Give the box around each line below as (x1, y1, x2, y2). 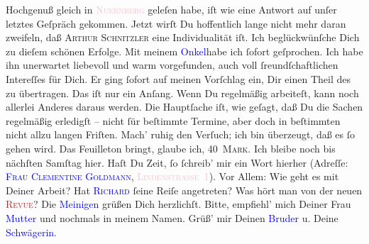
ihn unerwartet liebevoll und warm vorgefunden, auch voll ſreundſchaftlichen (6, 57, 338, 72)
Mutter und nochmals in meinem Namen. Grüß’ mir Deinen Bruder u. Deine (6, 210, 338, 225)
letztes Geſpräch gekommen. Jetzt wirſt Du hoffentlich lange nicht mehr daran (6, 16, 346, 30)
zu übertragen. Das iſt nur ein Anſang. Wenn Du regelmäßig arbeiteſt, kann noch (6, 85, 359, 100)
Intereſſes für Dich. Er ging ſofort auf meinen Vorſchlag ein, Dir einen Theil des (6, 71, 351, 86)
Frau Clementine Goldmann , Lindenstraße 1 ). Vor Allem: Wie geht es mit (6, 169, 339, 184)
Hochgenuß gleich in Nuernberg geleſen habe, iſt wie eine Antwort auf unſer (6, 2, 337, 16)
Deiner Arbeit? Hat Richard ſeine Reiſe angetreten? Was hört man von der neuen (6, 182, 363, 197)
